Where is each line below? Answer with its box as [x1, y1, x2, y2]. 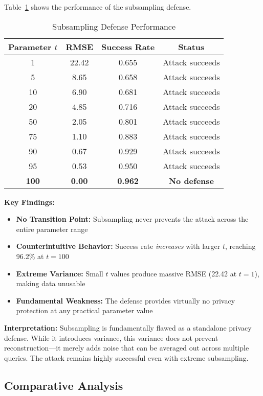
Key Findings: [4, 196, 55, 207]
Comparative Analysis [4, 377, 123, 393]
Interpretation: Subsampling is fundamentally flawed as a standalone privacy [4, 322, 252, 333]
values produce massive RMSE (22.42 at [111, 268, 237, 278]
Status [178, 40, 205, 53]
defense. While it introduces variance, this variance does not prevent [4, 332, 218, 343]
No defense [168, 174, 214, 187]
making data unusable [16, 278, 85, 289]
